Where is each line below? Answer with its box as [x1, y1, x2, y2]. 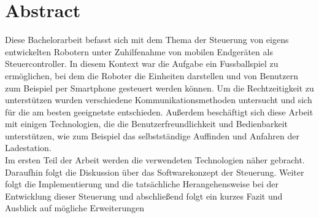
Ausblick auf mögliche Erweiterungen [5, 201, 145, 214]
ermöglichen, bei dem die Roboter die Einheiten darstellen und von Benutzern [5, 69, 299, 82]
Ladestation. [5, 141, 52, 154]
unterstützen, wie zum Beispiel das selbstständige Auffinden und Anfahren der [5, 129, 299, 142]
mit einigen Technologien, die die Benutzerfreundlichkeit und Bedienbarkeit [5, 117, 288, 130]
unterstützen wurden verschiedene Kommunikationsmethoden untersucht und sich [5, 93, 312, 106]
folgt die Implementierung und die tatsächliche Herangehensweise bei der [5, 177, 279, 190]
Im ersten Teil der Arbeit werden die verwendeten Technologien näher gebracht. [5, 154, 305, 166]
